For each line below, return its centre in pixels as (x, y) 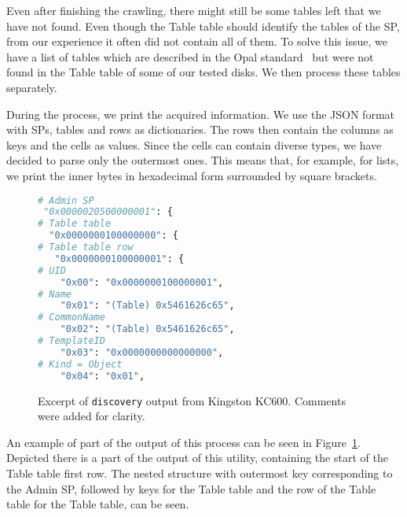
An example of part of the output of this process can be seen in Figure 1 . (183, 442)
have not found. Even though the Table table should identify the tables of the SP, (203, 26)
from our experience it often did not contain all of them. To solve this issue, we (197, 41)
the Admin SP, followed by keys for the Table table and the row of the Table (191, 488)
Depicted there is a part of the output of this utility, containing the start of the (197, 458)
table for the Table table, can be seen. (98, 504)
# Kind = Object (80, 364)
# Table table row (86, 247)
